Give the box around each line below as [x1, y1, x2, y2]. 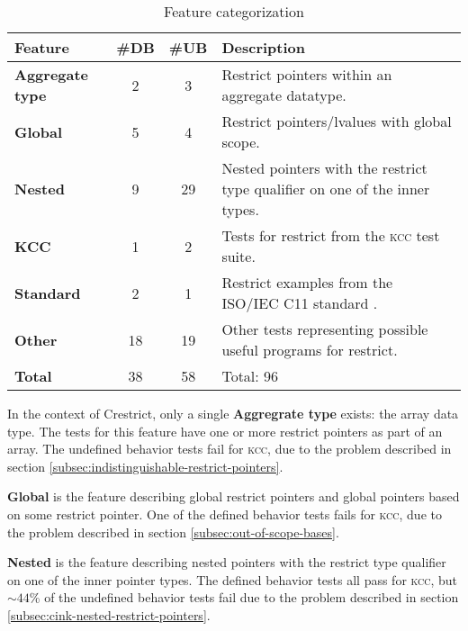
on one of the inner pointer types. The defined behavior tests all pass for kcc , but [7, 570, 458, 589]
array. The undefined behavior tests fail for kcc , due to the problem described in [7, 439, 452, 458]
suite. [221, 246, 256, 266]
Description [221, 37, 305, 58]
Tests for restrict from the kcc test [221, 225, 440, 246]
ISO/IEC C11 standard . [221, 293, 378, 313]
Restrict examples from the [221, 272, 393, 293]
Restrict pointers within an [221, 64, 392, 85]
